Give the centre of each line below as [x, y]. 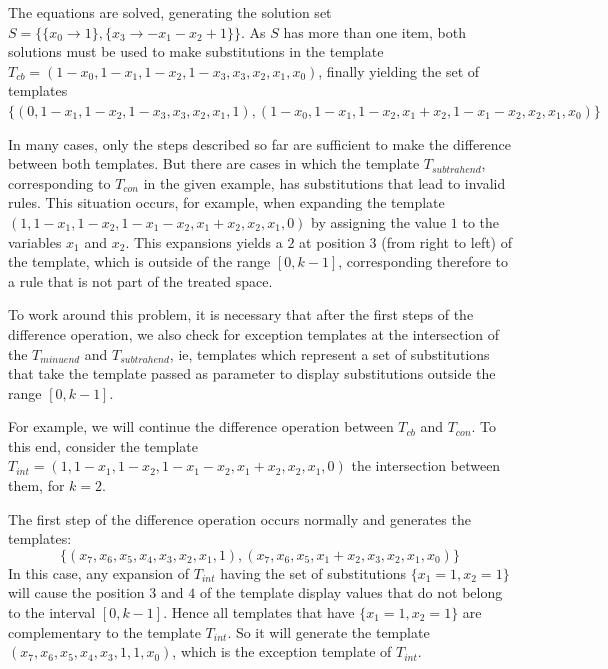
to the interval [52, 612]
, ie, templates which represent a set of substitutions [329, 353]
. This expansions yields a [204, 241]
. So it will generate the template [328, 631]
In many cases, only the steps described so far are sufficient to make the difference [260, 143]
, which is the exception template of [282, 651]
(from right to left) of [447, 241]
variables [35, 241]
